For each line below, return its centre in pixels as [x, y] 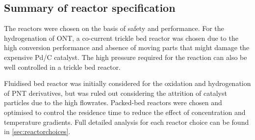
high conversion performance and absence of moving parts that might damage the [127, 47]
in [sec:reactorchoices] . [37, 131]
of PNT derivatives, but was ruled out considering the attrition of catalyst [115, 93]
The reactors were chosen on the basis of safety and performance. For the [114, 28]
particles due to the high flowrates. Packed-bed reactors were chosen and [113, 102]
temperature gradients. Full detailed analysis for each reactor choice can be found [127, 122]
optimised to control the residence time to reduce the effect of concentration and [125, 112]
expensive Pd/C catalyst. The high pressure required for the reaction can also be [126, 57]
